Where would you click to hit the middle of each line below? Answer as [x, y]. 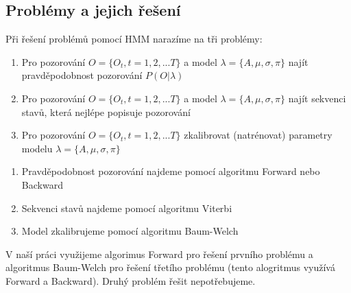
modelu [37, 148]
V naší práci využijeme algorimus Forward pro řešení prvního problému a [159, 254]
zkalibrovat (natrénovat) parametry [258, 135]
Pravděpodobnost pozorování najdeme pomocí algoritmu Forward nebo [171, 171]
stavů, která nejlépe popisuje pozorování [106, 112]
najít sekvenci [317, 98]
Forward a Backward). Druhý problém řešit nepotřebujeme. [131, 280]
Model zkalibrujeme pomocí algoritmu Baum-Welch [130, 231]
